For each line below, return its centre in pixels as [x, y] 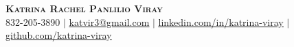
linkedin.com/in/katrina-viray [221, 21]
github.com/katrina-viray [59, 35]
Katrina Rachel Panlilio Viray [84, 8]
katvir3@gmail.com [109, 21]
